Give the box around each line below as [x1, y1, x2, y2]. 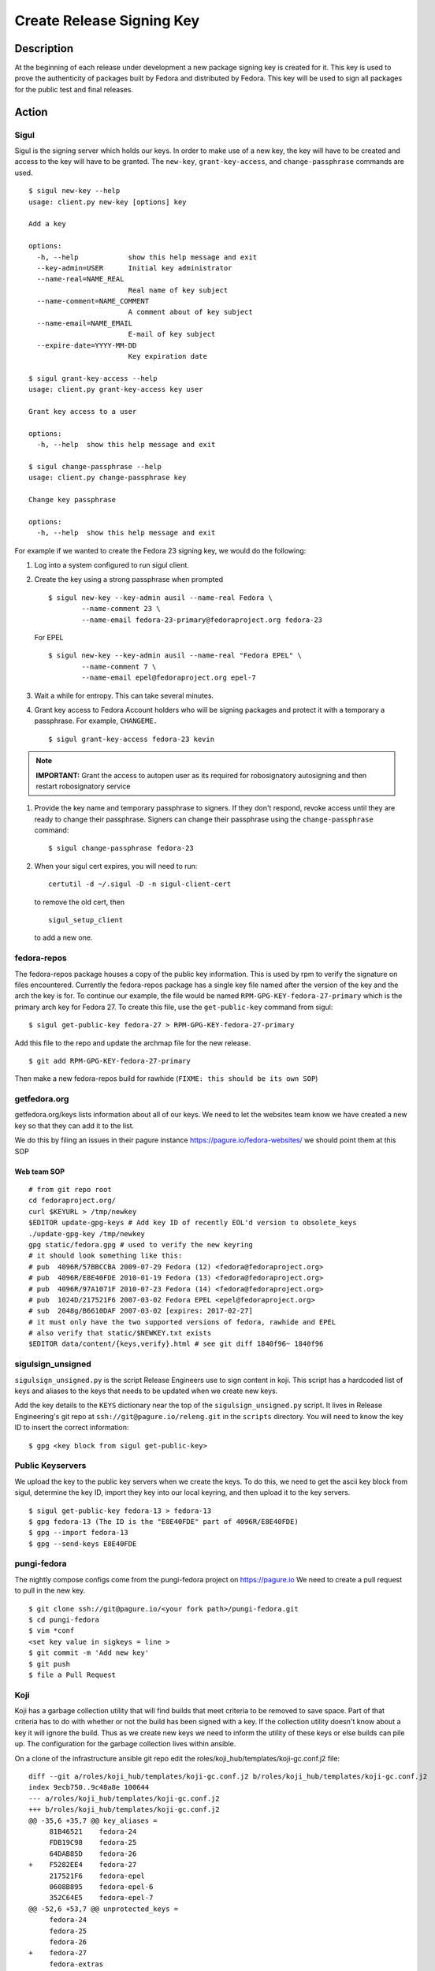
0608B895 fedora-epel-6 [49, 1882, 154, 1891]
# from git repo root [28, 1185, 112, 1194]
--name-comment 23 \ [81, 604, 161, 613]
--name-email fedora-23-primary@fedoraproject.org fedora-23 [81, 615, 323, 624]
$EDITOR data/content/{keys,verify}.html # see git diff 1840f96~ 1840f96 [28, 1339, 324, 1348]
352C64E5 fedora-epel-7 [49, 1893, 154, 1902]
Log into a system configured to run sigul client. [34, 561, 189, 570]
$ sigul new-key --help [28, 186, 121, 196]
